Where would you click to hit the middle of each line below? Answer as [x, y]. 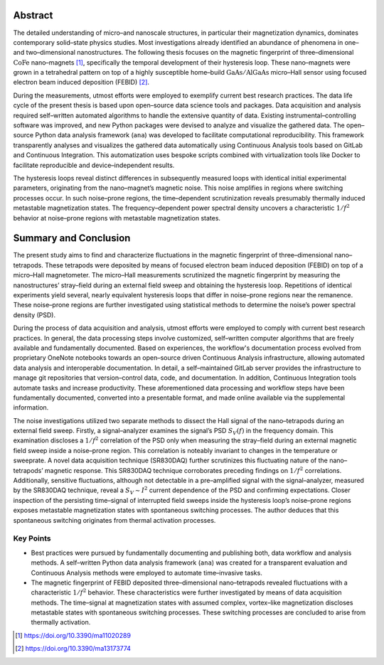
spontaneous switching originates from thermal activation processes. [114, 520]
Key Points [32, 538]
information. [31, 408]
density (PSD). [34, 315]
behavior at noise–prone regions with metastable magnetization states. [117, 218]
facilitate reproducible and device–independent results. [94, 165]
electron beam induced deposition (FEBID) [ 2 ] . [81, 83]
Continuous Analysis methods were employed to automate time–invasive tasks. [146, 573]
